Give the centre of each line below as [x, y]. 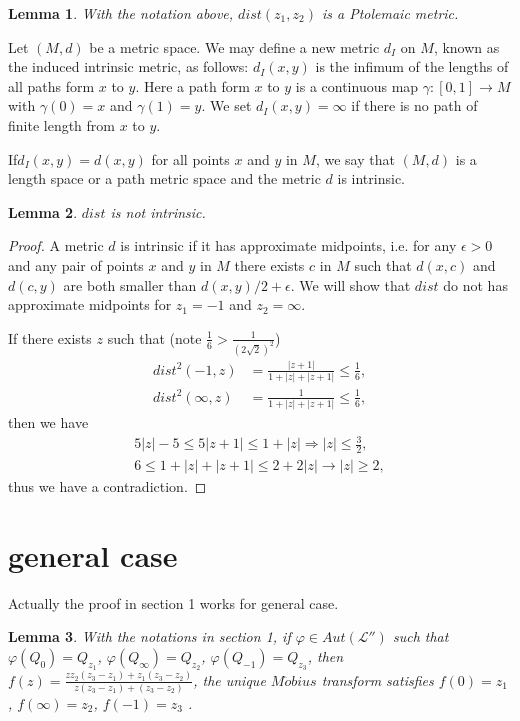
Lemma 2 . [43, 211]
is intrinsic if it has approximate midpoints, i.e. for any [288, 245]
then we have [48, 422]
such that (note [154, 337]
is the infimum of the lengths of [412, 66]
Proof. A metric [56, 245]
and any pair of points [76, 264]
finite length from [62, 124]
